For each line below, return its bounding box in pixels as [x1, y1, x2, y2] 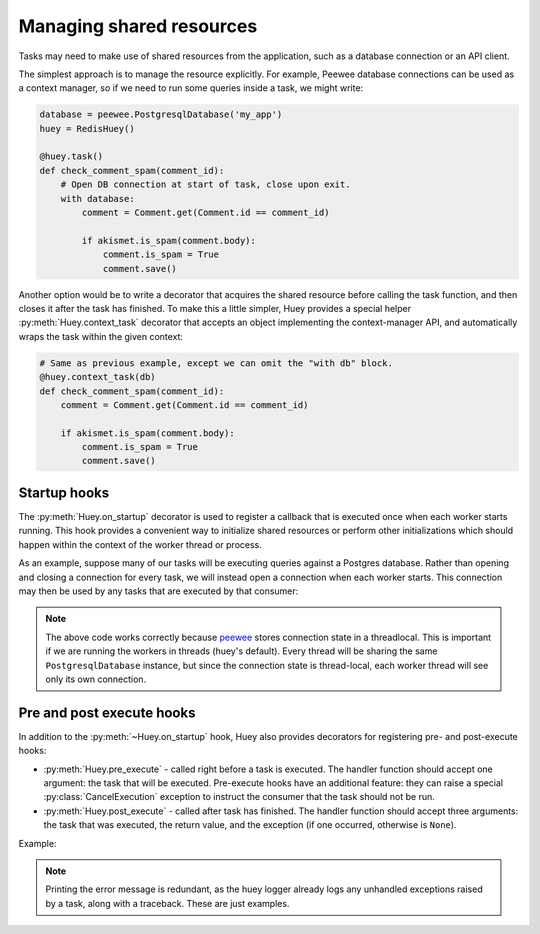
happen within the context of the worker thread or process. [18, 538, 262, 550]
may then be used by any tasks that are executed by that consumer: [18, 585, 299, 597]
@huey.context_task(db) [39, 371, 157, 383]
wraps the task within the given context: [18, 330, 184, 342]
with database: [60, 193, 135, 204]
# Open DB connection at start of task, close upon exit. [60, 179, 351, 190]
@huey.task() [39, 151, 104, 162]
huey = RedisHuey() [39, 123, 135, 134]
